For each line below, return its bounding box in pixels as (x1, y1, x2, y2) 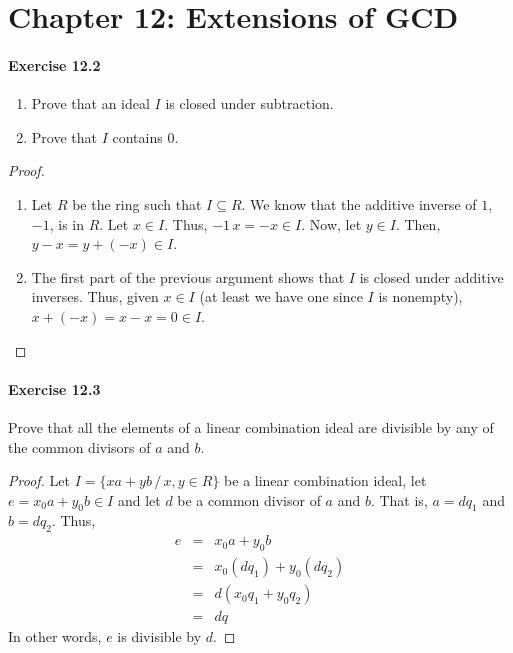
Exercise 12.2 (8, 54, 101, 75)
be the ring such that (72, 193, 202, 214)
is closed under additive (359, 266, 504, 287)
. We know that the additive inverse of (241, 193, 477, 214)
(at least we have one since (199, 286, 363, 307)
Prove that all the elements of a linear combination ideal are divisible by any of (8, 416, 494, 437)
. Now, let (301, 213, 362, 234)
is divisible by (117, 626, 202, 647)
